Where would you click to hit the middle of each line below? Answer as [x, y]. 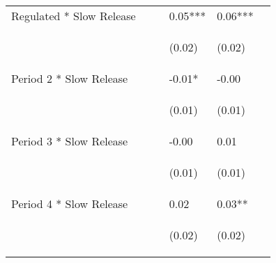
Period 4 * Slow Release [70, 204]
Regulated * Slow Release [74, 16]
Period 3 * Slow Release [70, 141]
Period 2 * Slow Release [70, 78]
